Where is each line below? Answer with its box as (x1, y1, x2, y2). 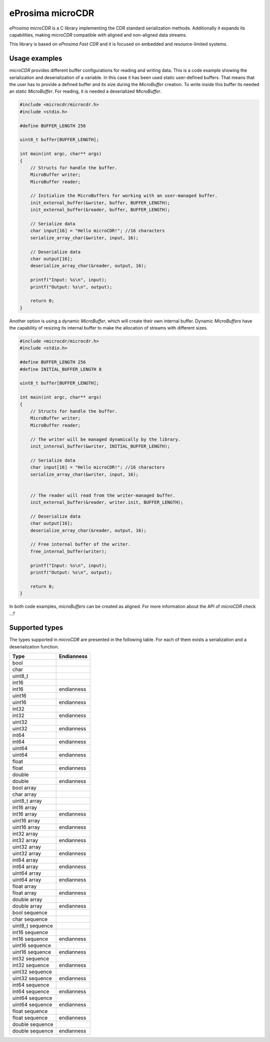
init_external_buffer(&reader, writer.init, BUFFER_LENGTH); (30, 500, 183, 505)
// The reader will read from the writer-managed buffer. (30, 492, 175, 498)
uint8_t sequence (12, 922, 53, 929)
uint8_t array (12, 798, 42, 805)
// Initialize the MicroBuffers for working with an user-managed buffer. (30, 193, 217, 199)
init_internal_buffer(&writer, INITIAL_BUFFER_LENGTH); (30, 443, 170, 449)
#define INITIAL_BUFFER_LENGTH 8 (19, 366, 102, 372)
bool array (12, 784, 37, 791)
